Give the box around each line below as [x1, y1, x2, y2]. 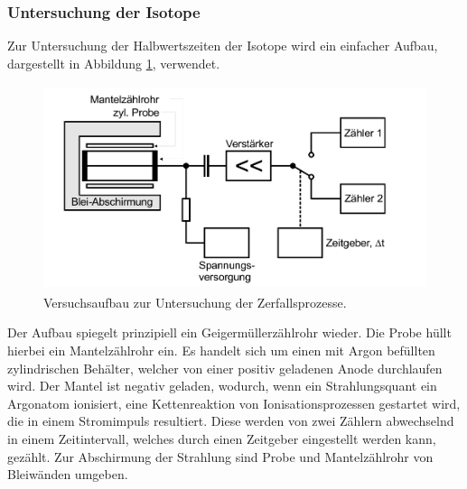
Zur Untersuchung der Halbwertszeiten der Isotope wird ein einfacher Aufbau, [7, 36, 438, 55]
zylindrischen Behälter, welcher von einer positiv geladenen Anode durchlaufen [7, 358, 443, 377]
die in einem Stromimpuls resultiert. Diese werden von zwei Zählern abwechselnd [7, 411, 454, 430]
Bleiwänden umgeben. [7, 465, 128, 484]
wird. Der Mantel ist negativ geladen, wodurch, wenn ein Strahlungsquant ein [7, 376, 437, 395]
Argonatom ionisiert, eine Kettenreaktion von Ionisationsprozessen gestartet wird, [7, 393, 461, 412]
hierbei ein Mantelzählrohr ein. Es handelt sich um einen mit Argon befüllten [7, 340, 435, 359]
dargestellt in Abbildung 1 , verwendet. [7, 53, 220, 72]
